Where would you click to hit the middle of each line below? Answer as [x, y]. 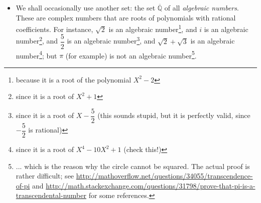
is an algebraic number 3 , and [111, 40]
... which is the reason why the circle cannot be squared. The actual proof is [133, 166]
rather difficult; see [45, 176]
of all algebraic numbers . [202, 7]
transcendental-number [51, 195]
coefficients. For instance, [54, 29]
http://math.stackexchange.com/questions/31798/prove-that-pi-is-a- [151, 185]
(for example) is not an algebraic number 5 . [131, 54]
